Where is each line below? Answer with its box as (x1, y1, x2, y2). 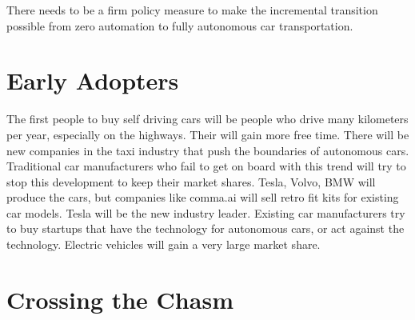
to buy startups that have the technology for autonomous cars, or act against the (6, 220, 405, 237)
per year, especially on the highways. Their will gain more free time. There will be (6, 126, 409, 142)
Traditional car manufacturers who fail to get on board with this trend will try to (6, 158, 406, 174)
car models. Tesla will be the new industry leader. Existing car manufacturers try (6, 204, 405, 221)
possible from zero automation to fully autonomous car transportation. (6, 17, 353, 34)
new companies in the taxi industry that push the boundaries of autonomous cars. (6, 142, 409, 158)
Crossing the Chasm (6, 282, 233, 315)
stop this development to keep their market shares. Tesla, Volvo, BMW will (6, 173, 376, 190)
